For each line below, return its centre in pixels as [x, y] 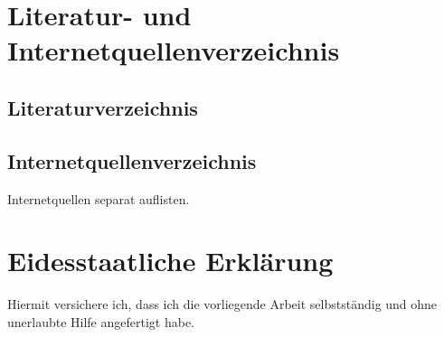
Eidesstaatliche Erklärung [170, 261]
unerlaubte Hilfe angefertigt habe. [101, 321]
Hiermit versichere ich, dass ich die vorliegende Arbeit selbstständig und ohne [222, 304]
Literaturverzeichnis [103, 107]
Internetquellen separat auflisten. [99, 198]
